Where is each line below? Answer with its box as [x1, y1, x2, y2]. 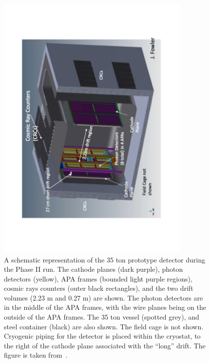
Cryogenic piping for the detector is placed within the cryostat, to [4, 331, 201, 341]
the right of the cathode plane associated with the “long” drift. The [4, 340, 206, 350]
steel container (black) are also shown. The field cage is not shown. [4, 321, 204, 331]
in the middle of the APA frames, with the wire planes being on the [4, 302, 206, 312]
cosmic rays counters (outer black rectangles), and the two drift [4, 283, 193, 293]
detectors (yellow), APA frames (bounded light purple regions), [4, 273, 192, 283]
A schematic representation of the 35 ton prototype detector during [4, 254, 205, 264]
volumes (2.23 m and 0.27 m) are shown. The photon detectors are [4, 292, 203, 302]
